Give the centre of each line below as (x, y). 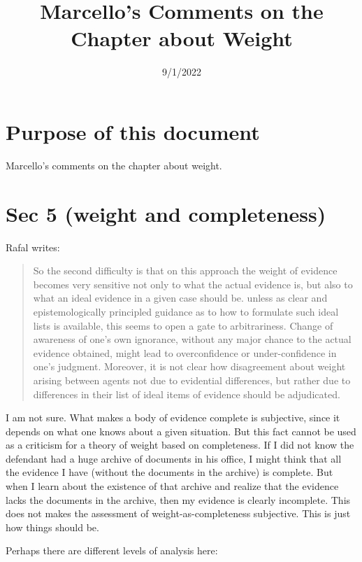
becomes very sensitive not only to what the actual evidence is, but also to (193, 284)
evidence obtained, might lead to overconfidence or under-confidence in (185, 352)
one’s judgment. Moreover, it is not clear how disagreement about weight (189, 366)
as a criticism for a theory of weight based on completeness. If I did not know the (180, 445)
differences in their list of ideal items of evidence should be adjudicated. (187, 394)
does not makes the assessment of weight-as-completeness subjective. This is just (178, 513)
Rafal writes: (33, 247)
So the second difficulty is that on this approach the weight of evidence (185, 271)
